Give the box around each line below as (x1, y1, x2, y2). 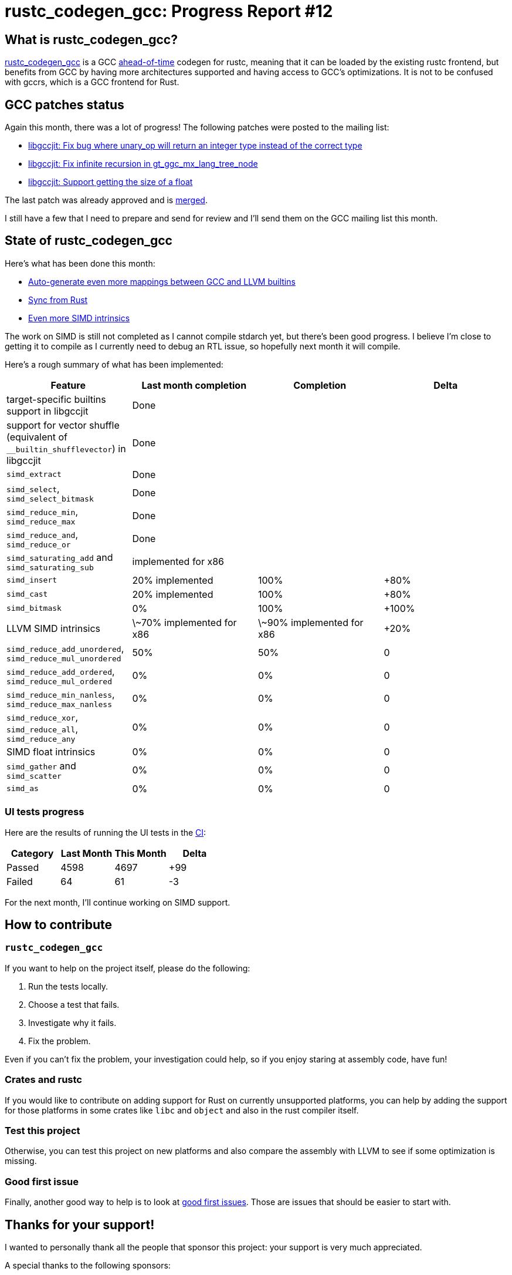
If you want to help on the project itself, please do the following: (5, 963, 250, 973)
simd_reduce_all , (6, 722, 79, 735)
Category (11, 847, 54, 859)
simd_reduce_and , (6, 528, 79, 540)
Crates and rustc (5, 1074, 82, 1086)
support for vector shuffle (6, 419, 120, 431)
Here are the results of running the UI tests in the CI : (5, 827, 206, 837)
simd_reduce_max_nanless (6, 699, 113, 709)
